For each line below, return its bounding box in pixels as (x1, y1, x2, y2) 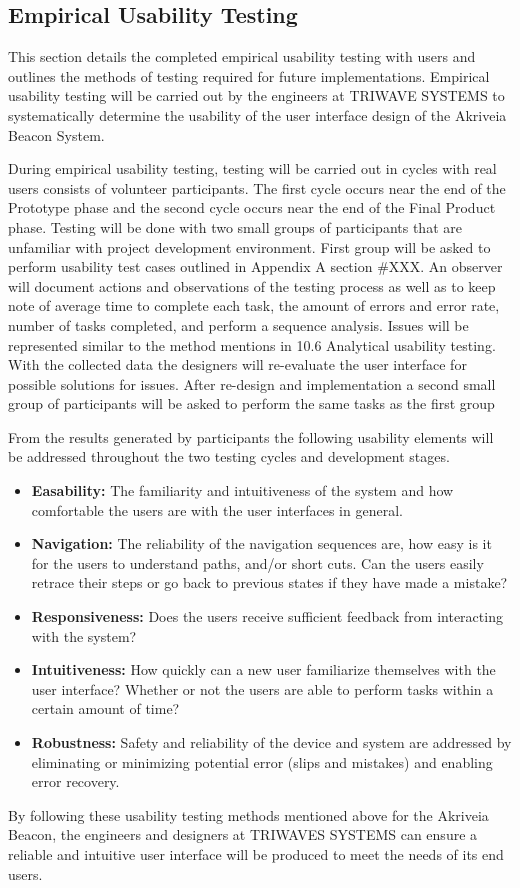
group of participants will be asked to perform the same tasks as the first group (8, 393, 495, 414)
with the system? (31, 625, 137, 646)
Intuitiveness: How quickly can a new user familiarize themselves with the (31, 659, 496, 680)
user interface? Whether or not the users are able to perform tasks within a (31, 678, 494, 699)
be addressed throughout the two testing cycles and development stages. (8, 446, 450, 467)
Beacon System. (8, 124, 105, 145)
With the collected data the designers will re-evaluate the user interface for (8, 354, 467, 375)
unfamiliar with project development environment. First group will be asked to (8, 236, 491, 257)
